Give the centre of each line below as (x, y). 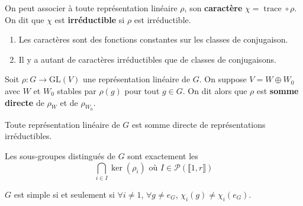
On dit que (25, 19)
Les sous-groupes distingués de (60, 155)
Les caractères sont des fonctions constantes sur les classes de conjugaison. (153, 39)
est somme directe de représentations (199, 124)
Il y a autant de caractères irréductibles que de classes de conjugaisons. (147, 59)
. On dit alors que (215, 90)
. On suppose (223, 79)
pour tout (142, 90)
